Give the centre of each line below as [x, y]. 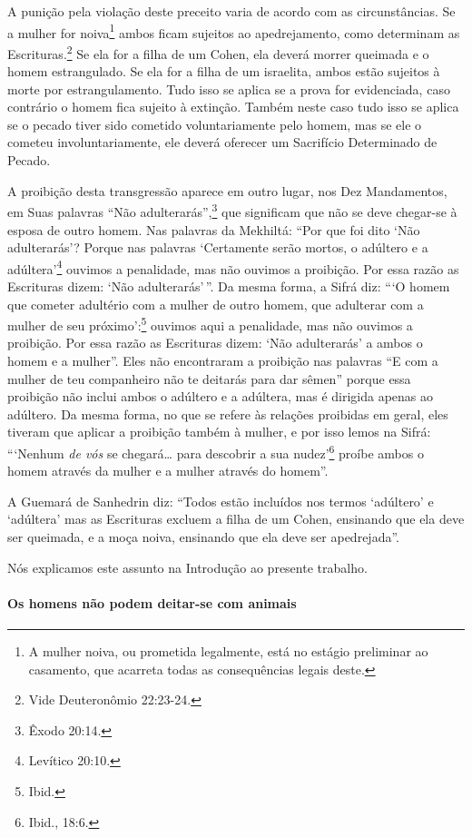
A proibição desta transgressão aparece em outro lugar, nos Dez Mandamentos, [227, 190]
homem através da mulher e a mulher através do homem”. [168, 471]
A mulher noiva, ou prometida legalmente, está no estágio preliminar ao [228, 650]
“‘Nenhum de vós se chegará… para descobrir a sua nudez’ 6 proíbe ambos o [216, 451]
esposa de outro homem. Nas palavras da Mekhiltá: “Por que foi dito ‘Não [214, 229]
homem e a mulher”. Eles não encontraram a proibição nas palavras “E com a [223, 360]
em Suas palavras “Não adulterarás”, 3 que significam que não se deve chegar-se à [232, 210]
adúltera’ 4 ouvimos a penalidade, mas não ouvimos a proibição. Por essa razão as [233, 267]
